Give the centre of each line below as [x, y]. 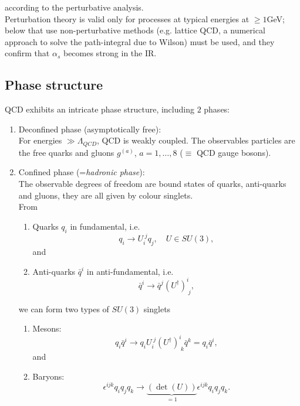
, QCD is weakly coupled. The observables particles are [196, 140]
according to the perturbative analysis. [74, 7]
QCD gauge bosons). [234, 152]
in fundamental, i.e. [105, 226]
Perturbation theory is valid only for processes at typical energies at [127, 18]
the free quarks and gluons [66, 152]
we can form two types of [64, 308]
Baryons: [48, 376]
